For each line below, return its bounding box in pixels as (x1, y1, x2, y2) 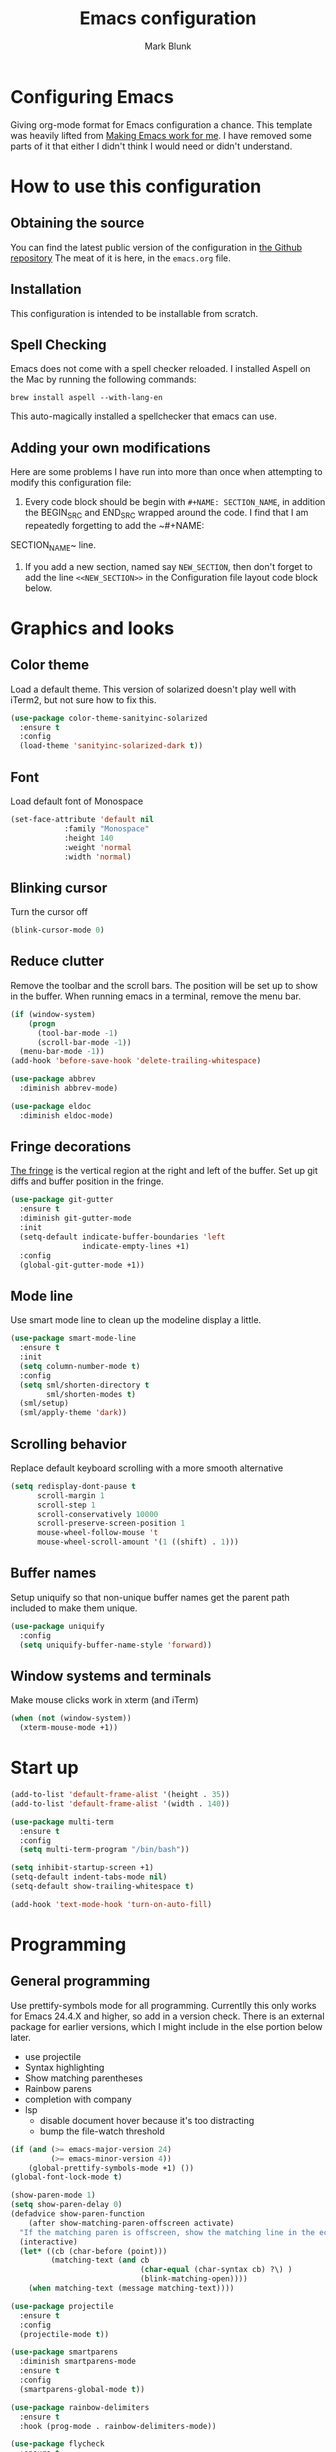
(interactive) (19, 2237, 78, 2247)
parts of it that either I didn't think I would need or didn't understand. (10, 140, 293, 152)
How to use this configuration (10, 175, 262, 197)
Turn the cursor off (10, 906, 88, 918)
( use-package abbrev (10, 1074, 97, 1084)
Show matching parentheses (24, 2072, 143, 2084)
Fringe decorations (10, 1138, 132, 1156)
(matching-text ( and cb (50, 2255, 150, 2266)
